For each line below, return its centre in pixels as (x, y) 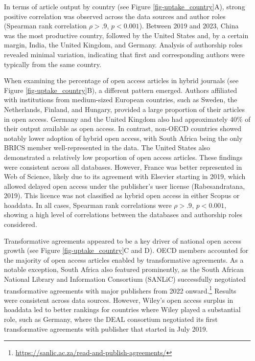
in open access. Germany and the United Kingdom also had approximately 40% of (127, 119)
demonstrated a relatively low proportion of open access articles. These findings (123, 157)
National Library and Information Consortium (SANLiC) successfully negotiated (125, 279)
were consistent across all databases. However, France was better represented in (123, 167)
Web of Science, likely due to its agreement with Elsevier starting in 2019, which (125, 176)
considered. (21, 224)
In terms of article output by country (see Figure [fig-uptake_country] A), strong (125, 6)
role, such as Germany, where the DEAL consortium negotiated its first (111, 319)
